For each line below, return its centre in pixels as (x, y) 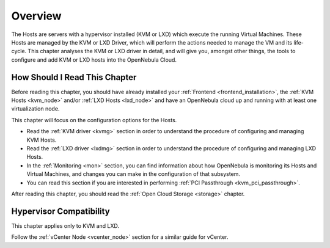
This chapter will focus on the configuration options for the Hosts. (94, 120)
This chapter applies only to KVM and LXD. (65, 225)
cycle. (19, 51)
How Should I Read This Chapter (74, 77)
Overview (36, 16)
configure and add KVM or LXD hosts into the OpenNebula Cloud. (94, 60)
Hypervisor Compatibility (61, 211)
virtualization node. (35, 109)
